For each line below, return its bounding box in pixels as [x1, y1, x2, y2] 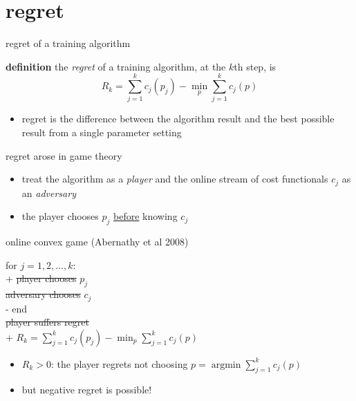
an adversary [21, 185, 76, 200]
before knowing [113, 209, 178, 223]
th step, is [234, 59, 277, 73]
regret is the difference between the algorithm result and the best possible [21, 111, 335, 126]
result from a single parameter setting [21, 125, 182, 140]
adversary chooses [6, 287, 81, 301]
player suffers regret [6, 315, 89, 329]
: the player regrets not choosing [50, 356, 188, 371]
